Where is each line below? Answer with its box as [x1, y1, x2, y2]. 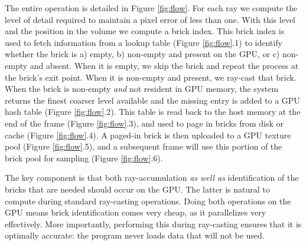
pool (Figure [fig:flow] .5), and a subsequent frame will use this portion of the [5, 140, 282, 153]
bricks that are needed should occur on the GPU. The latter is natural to [5, 183, 270, 195]
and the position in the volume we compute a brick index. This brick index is [5, 25, 285, 37]
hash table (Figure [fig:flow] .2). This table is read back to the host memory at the [5, 105, 301, 118]
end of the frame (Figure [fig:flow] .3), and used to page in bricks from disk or [5, 117, 284, 129]
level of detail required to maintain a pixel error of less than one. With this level [5, 13, 295, 25]
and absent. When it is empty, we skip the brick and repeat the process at [30, 59, 299, 71]
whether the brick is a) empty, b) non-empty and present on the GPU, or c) [5, 48, 280, 60]
